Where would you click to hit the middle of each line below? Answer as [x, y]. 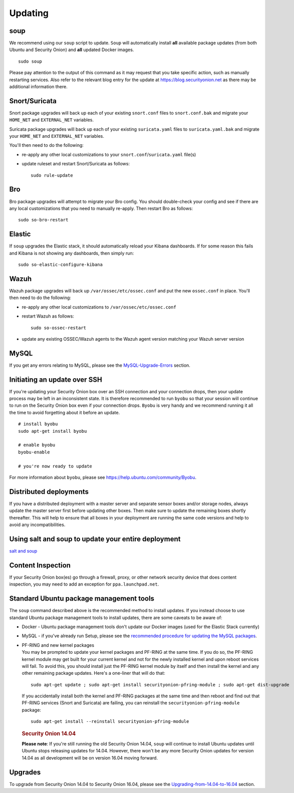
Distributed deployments [49, 492]
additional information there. [38, 87]
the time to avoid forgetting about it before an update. [65, 412]
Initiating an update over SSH [56, 379]
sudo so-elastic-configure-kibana [60, 265]
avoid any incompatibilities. [37, 525]
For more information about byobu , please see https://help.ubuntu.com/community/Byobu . [103, 477]
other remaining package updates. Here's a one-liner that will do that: [93, 673]
